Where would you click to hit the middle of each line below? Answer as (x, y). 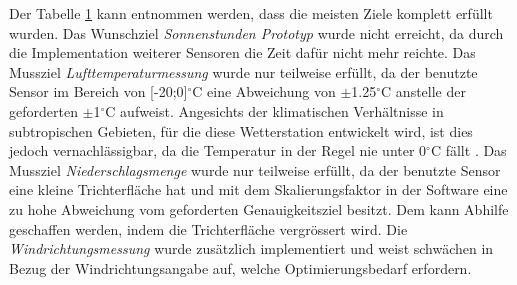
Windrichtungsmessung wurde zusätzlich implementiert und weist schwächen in (251, 248)
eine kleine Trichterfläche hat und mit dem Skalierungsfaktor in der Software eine (258, 189)
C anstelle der (423, 91)
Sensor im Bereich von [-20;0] (98, 91)
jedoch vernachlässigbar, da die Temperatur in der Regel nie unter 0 (218, 150)
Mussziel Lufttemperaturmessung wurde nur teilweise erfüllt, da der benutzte (243, 71)
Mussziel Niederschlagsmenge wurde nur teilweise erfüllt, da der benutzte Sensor (255, 169)
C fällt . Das (468, 150)
